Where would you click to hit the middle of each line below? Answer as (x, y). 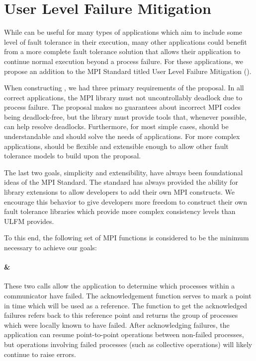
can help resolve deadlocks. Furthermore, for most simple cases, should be (116, 126)
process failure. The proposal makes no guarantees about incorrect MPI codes (123, 107)
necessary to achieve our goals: (50, 247)
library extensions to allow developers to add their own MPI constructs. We (119, 192)
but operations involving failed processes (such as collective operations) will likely (128, 344)
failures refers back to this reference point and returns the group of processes (121, 315)
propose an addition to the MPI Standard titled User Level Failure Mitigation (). (128, 71)
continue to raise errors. (40, 354)
